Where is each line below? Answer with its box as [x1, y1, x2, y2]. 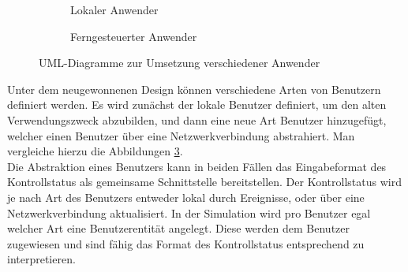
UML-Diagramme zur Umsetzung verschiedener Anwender [39, 54, 320, 71]
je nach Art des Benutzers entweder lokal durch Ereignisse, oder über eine [7, 188, 365, 205]
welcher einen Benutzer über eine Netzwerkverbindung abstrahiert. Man [7, 127, 355, 143]
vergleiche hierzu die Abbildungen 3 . [7, 143, 183, 159]
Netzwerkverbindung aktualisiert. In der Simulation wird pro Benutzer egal [7, 204, 371, 221]
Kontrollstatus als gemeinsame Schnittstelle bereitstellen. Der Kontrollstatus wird [7, 173, 402, 190]
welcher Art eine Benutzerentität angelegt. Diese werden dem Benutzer [7, 220, 350, 237]
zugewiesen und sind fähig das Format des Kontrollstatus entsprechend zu [7, 235, 365, 252]
